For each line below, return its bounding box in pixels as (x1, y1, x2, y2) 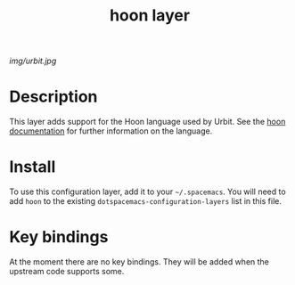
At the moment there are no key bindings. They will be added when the (9, 256, 270, 267)
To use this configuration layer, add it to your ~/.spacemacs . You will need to (9, 186, 287, 197)
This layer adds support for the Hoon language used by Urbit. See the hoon (9, 117, 286, 127)
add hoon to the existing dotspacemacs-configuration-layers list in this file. (9, 196, 283, 207)
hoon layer (110, 5, 190, 26)
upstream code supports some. (9, 266, 125, 276)
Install (9, 157, 56, 177)
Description (9, 86, 98, 107)
